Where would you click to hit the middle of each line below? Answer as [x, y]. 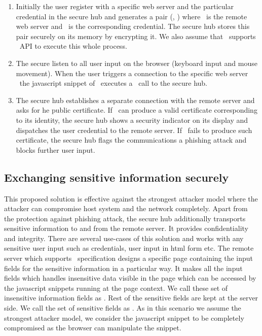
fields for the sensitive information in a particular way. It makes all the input [123, 268]
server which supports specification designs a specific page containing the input [129, 258]
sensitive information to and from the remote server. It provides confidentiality [126, 228]
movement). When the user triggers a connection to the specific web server [132, 73]
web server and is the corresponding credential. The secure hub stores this [133, 26]
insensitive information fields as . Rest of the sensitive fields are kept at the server [131, 298]
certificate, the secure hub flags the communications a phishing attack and [131, 140]
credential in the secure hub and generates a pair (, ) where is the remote [132, 16]
